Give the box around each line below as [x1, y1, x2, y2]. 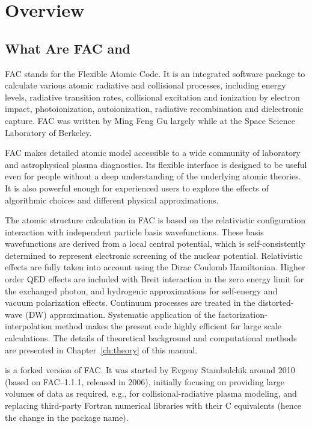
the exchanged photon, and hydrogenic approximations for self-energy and [5, 284, 278, 297]
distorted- [258, 296, 294, 309]
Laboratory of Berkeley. [5, 126, 92, 138]
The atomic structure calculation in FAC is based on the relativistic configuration [5, 214, 305, 226]
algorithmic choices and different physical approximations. [5, 193, 219, 206]
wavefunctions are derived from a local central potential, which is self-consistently [5, 237, 305, 250]
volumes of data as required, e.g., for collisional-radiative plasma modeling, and [5, 387, 297, 400]
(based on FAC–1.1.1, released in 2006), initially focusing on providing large [5, 375, 284, 388]
